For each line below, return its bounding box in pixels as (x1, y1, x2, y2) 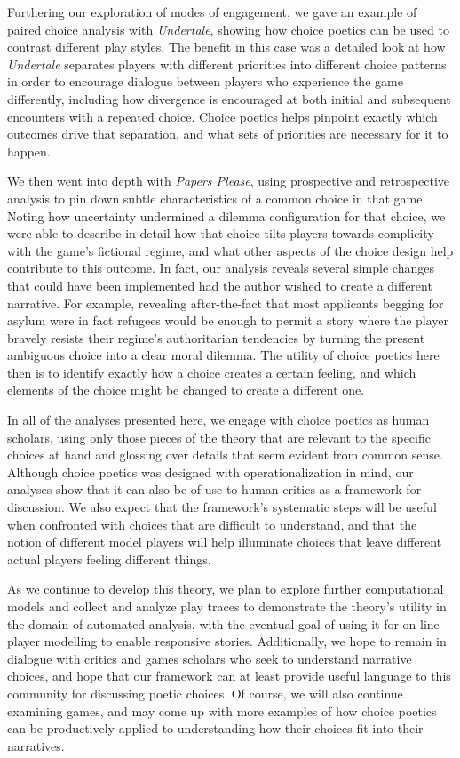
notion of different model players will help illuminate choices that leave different (7, 532, 442, 551)
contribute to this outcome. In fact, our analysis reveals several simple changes (7, 259, 434, 277)
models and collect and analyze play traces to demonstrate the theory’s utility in (7, 597, 447, 615)
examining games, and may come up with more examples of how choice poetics (7, 701, 437, 720)
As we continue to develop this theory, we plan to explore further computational (7, 579, 444, 598)
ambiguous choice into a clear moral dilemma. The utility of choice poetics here (7, 346, 440, 364)
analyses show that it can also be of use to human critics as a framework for (7, 480, 422, 499)
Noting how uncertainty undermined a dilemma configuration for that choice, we (7, 206, 446, 225)
